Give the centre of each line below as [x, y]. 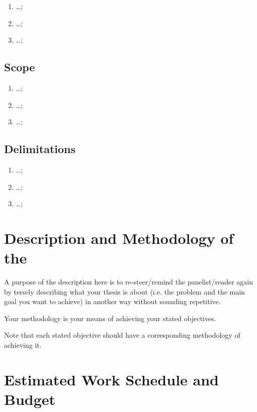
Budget [30, 399]
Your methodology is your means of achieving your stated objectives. [110, 318]
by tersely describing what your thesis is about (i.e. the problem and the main [124, 291]
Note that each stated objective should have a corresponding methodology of [122, 335]
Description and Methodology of [119, 238]
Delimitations [40, 149]
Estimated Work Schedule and [111, 379]
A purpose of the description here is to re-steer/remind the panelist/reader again [128, 282]
